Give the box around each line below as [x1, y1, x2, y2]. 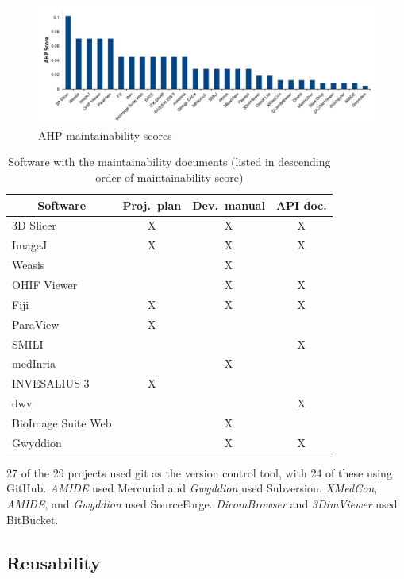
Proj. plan [122, 196, 182, 213]
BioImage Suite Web [12, 414, 112, 430]
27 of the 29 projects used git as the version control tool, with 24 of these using [6, 464, 392, 481]
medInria [12, 355, 56, 372]
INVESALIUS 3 [12, 375, 90, 392]
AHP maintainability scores [38, 126, 172, 143]
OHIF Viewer [12, 276, 78, 292]
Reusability [6, 550, 101, 574]
